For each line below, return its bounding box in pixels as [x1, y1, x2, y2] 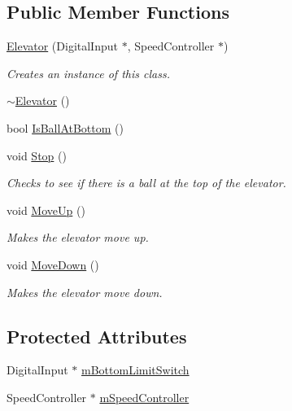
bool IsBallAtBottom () [7, 119, 124, 136]
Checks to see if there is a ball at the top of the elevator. [7, 174, 286, 191]
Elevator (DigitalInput [7, 37, 118, 55]
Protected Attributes [7, 323, 187, 348]
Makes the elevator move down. [7, 283, 163, 300]
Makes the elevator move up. [7, 229, 149, 246]
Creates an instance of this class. [7, 64, 170, 81]
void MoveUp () [7, 201, 85, 218]
